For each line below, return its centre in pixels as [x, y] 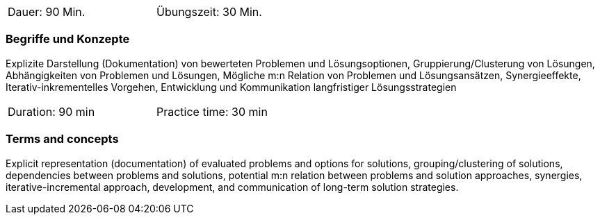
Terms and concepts [62, 139]
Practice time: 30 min [212, 111]
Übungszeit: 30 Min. [209, 12]
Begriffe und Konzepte [68, 39]
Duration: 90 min [51, 111]
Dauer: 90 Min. [47, 12]
